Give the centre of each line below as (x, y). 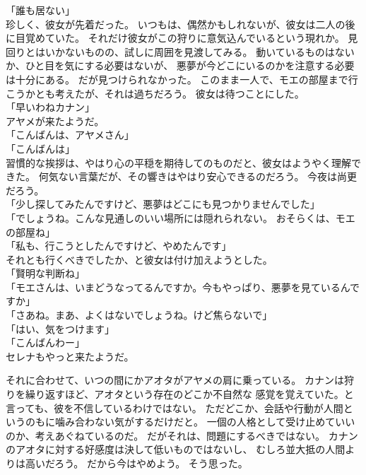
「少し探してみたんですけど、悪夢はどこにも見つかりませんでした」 (163, 204)
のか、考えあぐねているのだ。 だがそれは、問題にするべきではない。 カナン (182, 435)
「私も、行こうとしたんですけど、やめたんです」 (119, 246)
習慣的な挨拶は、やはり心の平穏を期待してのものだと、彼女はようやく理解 (179, 162)
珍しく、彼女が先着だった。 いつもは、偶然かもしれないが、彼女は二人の (176, 24)
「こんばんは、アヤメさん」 (70, 135)
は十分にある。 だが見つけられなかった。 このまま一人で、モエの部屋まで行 (182, 79)
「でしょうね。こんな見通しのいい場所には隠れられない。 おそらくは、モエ (181, 217)
